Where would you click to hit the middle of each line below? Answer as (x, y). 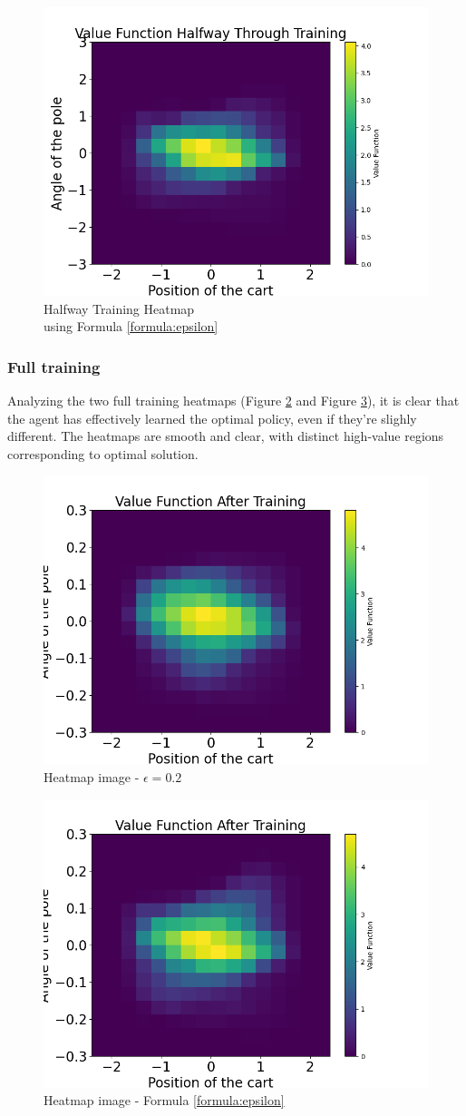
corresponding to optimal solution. (103, 453)
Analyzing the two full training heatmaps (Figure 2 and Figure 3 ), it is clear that (233, 400)
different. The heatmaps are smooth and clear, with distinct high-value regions (226, 436)
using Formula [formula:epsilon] (131, 326)
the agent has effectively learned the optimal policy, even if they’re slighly (212, 418)
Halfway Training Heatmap (119, 308)
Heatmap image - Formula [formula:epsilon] (164, 1100)
